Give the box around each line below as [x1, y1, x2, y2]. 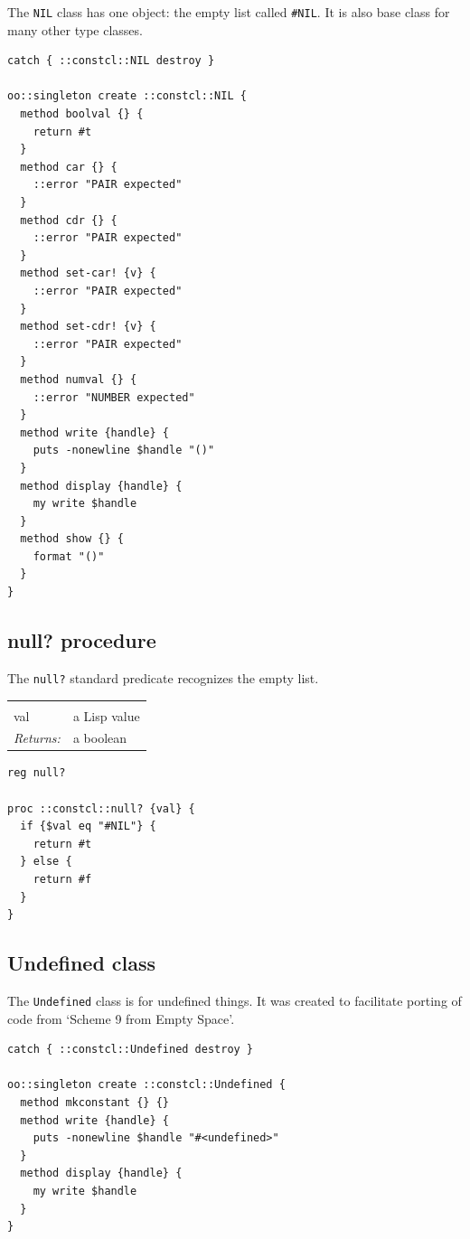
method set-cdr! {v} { [20, 320, 156, 333]
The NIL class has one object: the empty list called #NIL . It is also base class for [7, 3, 450, 21]
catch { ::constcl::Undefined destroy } [7, 1043, 254, 1056]
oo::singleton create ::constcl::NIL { [7, 89, 247, 103]
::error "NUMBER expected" [33, 390, 195, 404]
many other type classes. [7, 20, 143, 39]
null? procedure [7, 626, 156, 654]
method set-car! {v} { [20, 267, 156, 280]
